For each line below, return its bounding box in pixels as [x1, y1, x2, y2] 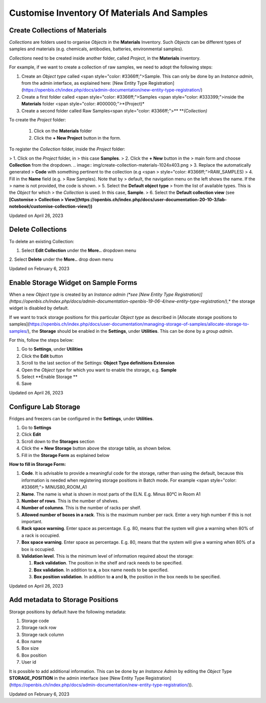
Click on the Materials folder [33, 128, 92, 134]
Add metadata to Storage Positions [9, 596, 119, 604]
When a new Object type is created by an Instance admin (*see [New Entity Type [9, 291, 174, 297]
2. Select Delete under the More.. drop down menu [9, 256, 113, 262]
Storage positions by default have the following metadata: [9, 609, 127, 615]
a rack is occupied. [21, 532, 60, 538]
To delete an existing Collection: [9, 238, 74, 244]
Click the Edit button [21, 353, 64, 359]
